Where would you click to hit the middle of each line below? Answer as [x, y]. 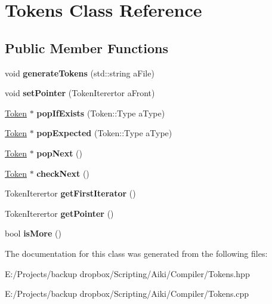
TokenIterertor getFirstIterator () [70, 193]
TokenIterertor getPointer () [59, 213]
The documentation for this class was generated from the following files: [136, 253]
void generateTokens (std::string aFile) [80, 73]
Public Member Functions [86, 47]
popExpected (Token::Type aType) [104, 133]
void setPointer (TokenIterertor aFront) [80, 93]
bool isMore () [33, 233]
